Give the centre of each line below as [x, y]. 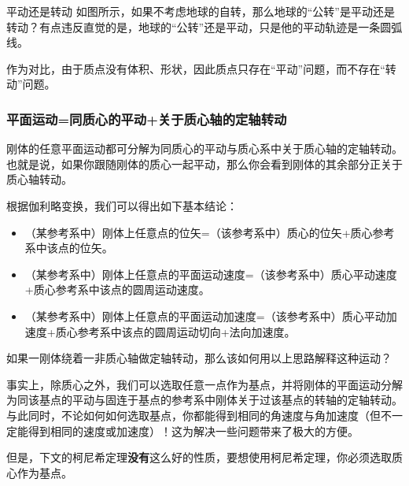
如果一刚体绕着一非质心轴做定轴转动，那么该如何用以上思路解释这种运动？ [199, 358]
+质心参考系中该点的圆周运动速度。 [117, 289]
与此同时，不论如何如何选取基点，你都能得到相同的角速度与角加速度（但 [193, 415]
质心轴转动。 [39, 179]
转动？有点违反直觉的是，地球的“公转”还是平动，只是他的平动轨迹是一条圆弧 [204, 26]
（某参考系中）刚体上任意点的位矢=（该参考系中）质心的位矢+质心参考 [210, 232]
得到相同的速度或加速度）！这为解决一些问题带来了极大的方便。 [193, 430]
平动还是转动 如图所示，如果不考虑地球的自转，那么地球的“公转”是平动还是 [201, 11]
